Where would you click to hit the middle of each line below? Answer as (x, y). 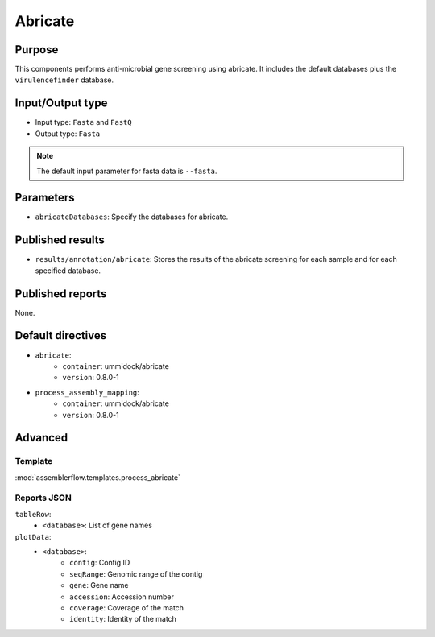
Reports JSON (43, 498)
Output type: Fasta (68, 134)
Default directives (61, 335)
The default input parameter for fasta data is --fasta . (127, 171)
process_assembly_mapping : (87, 392)
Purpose (37, 50)
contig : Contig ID (100, 563)
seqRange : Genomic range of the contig (136, 574)
